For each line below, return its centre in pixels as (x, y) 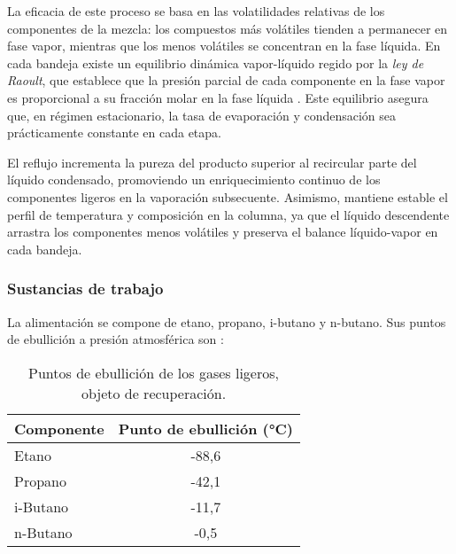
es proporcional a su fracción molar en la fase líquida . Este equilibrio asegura (218, 97)
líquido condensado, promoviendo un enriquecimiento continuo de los (194, 179)
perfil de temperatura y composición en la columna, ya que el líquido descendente (228, 214)
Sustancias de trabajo (85, 289)
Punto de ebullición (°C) (206, 428)
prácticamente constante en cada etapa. (114, 133)
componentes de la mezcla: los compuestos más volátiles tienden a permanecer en (228, 28)
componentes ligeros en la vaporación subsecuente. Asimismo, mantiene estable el (228, 196)
